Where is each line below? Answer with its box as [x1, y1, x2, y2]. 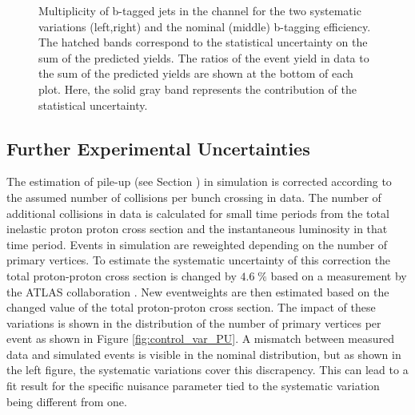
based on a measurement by [270, 267, 407, 284]
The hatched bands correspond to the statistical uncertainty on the [38, 34, 368, 50]
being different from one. [6, 393, 127, 409]
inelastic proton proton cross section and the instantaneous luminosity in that [6, 220, 388, 237]
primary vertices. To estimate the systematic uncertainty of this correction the [6, 252, 391, 268]
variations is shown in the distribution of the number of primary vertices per [6, 314, 381, 331]
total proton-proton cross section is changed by [6, 267, 237, 284]
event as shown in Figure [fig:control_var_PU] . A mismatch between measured [6, 330, 394, 347]
